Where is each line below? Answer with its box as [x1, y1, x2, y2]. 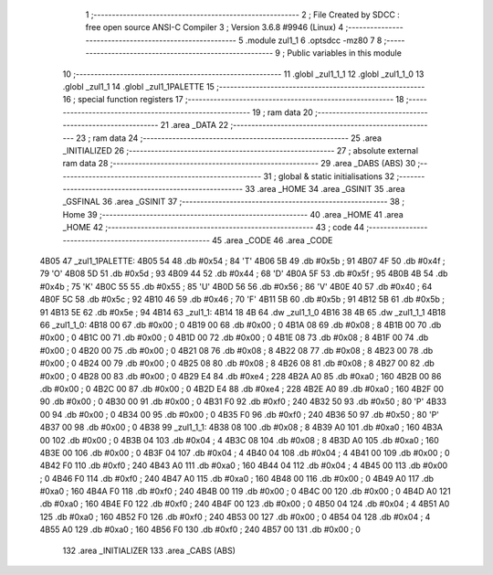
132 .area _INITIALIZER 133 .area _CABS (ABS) [62, 545, 236, 556]
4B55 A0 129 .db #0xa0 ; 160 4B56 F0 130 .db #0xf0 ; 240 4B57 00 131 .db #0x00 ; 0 [39, 524, 361, 535]
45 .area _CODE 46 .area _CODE [211, 234, 333, 246]
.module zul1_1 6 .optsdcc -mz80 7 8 [245, 35, 383, 46]
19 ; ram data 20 [252, 106, 314, 118]
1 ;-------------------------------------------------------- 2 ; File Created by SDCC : [85, 9, 401, 20]
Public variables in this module [287, 48, 402, 59]
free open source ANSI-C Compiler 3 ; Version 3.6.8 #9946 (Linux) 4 [85, 22, 344, 33]
